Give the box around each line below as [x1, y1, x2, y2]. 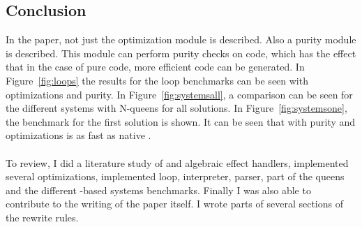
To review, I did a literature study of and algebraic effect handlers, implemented [6, 155, 349, 170]
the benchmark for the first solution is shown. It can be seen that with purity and [6, 114, 356, 129]
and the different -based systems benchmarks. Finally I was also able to [6, 182, 311, 197]
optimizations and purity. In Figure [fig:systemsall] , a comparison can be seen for [6, 87, 353, 101]
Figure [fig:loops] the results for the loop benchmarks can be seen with [6, 73, 308, 87]
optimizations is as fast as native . [6, 128, 151, 142]
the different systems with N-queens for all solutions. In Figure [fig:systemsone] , [6, 101, 347, 115]
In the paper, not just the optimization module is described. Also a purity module [6, 32, 356, 47]
